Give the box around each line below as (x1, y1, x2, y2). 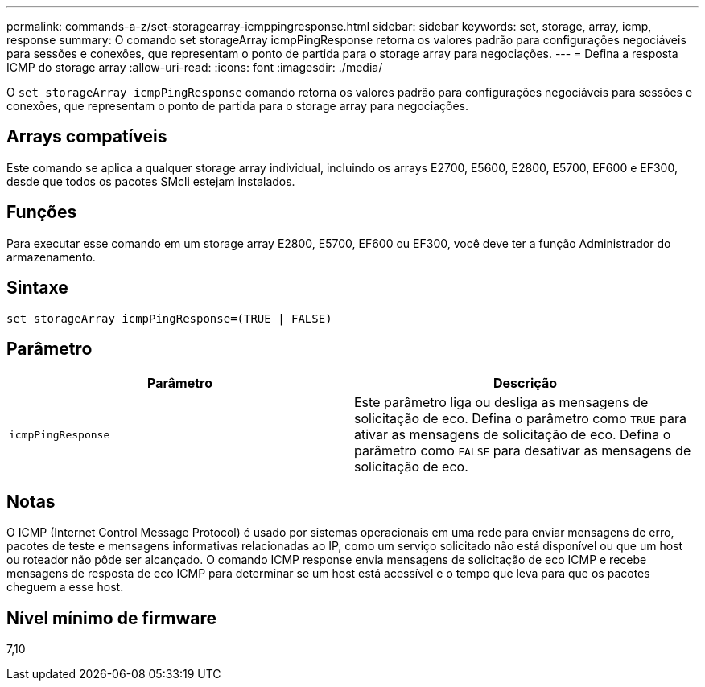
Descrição (493, 375, 558, 392)
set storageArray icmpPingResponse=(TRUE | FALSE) (6, 311, 332, 325)
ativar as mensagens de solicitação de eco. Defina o (354, 426, 671, 443)
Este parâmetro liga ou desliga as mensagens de (354, 394, 649, 411)
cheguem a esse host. (6, 580, 124, 594)
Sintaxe (6, 278, 68, 298)
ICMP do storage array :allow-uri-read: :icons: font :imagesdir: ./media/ (6, 60, 383, 74)
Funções (6, 202, 77, 223)
